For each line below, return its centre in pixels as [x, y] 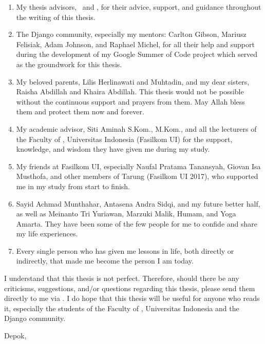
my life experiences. [47, 234]
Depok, [15, 336]
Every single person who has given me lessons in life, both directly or [125, 250]
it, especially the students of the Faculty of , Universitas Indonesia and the [122, 308]
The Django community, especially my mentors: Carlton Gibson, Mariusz [131, 34]
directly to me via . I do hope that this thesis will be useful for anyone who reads [132, 298]
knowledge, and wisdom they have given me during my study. [113, 149]
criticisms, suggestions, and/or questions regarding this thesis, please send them [130, 288]
